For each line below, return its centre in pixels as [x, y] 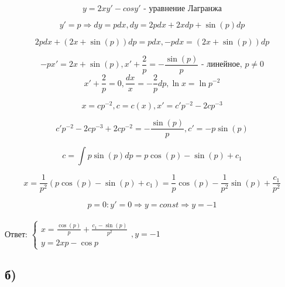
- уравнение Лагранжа [183, 9]
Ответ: [16, 233]
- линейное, [222, 65]
